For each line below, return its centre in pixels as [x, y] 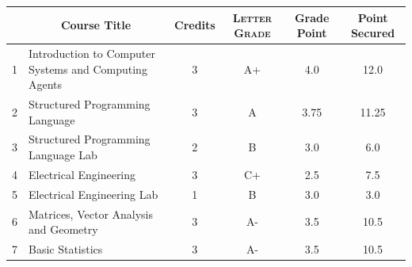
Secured [373, 33]
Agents [46, 84]
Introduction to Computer [92, 53]
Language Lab [63, 154]
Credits [195, 25]
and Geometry [63, 229]
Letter [252, 17]
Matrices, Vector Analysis [91, 214]
